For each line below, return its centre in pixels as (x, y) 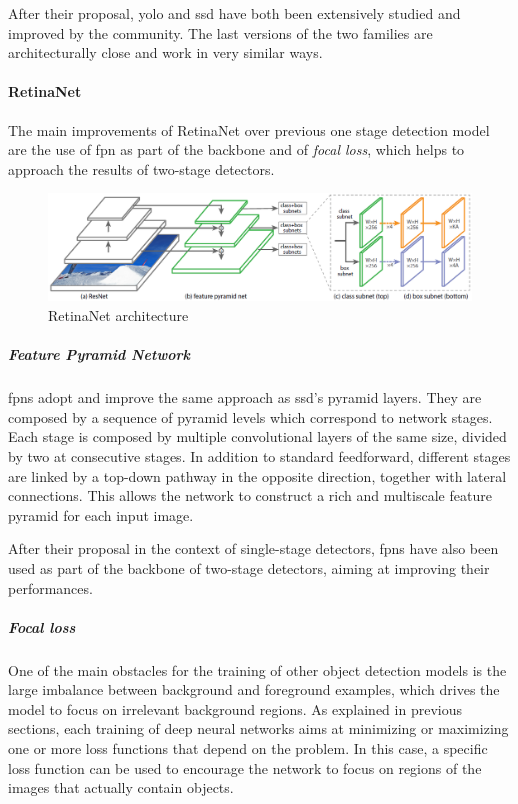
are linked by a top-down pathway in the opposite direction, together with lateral (257, 475)
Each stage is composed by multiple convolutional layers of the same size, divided (257, 436)
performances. (50, 587)
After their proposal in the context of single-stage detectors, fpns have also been (253, 548)
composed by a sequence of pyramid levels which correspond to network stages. (250, 416)
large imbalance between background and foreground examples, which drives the (254, 689)
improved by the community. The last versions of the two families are (220, 32)
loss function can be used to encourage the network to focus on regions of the (245, 767)
